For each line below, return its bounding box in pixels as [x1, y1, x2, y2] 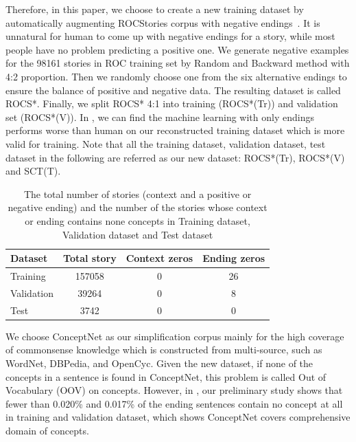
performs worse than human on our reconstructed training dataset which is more [5, 123, 345, 137]
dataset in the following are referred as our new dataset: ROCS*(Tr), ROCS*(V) [5, 150, 345, 164]
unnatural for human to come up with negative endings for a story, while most [5, 29, 335, 43]
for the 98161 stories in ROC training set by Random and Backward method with [5, 56, 350, 70]
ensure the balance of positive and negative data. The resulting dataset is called [5, 82, 341, 97]
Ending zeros [202, 251, 265, 265]
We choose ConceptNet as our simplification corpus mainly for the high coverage [5, 329, 344, 343]
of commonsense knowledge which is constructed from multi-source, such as [5, 342, 322, 357]
